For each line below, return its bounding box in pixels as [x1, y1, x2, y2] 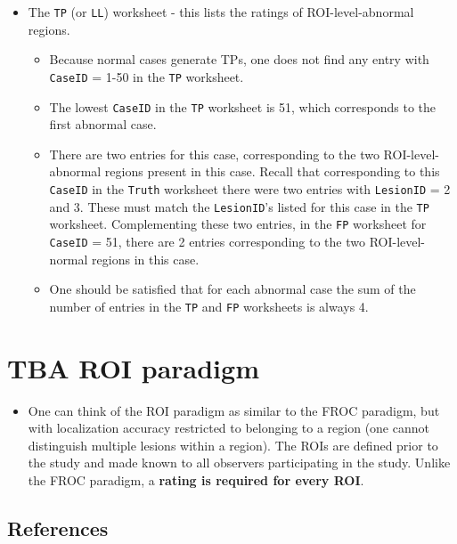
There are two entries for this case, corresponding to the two [49, 144, 379, 163]
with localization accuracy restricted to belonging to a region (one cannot [28, 418, 429, 437]
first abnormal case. [49, 115, 157, 134]
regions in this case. [92, 249, 200, 268]
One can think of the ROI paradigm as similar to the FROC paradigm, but [28, 401, 440, 419]
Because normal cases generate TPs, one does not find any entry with [49, 50, 429, 69]
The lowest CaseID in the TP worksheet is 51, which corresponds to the [49, 97, 436, 116]
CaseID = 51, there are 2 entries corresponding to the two [49, 231, 365, 250]
